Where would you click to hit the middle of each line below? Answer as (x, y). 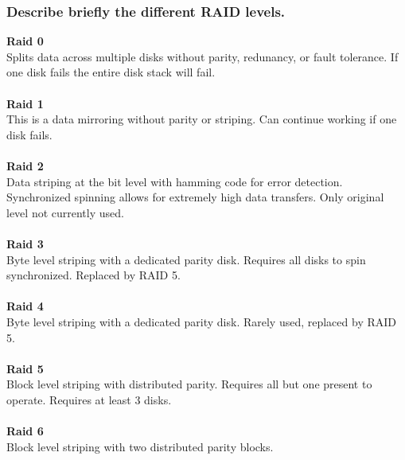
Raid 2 (25, 165)
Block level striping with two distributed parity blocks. (140, 446)
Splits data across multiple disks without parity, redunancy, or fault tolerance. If (202, 56)
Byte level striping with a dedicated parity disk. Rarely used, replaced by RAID (201, 321)
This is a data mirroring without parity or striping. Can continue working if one (202, 119)
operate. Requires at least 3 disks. (89, 399)
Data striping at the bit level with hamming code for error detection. (175, 181)
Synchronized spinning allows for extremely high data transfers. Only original (195, 197)
